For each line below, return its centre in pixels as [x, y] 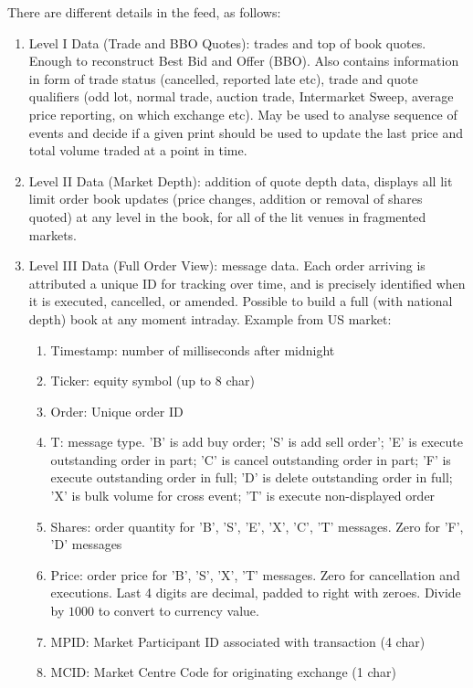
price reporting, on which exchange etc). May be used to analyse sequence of [243, 114]
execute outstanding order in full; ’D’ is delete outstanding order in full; [252, 477]
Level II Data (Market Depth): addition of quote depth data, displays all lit [241, 180]
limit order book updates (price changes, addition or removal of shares [226, 199]
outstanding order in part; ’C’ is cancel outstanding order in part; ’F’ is [251, 459]
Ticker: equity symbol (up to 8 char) [152, 381]
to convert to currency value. [179, 611]
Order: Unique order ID [117, 411]
